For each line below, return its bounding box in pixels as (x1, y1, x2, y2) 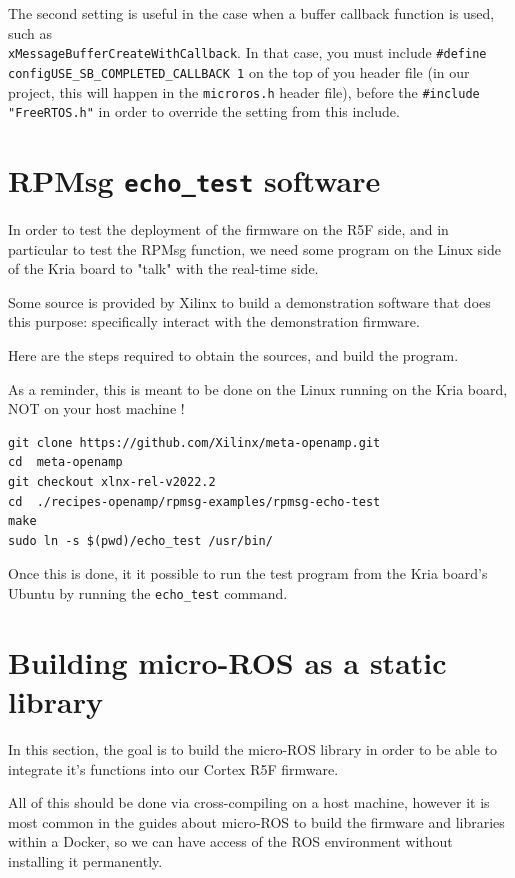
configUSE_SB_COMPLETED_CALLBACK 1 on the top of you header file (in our (8, 61, 470, 82)
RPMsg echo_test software (8, 160, 381, 200)
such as (8, 22, 53, 43)
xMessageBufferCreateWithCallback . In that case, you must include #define (8, 42, 487, 63)
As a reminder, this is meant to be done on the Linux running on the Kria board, (8, 378, 508, 399)
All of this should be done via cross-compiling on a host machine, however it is (8, 792, 490, 813)
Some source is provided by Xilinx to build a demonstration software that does (8, 291, 491, 312)
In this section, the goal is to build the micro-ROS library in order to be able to (8, 738, 498, 759)
